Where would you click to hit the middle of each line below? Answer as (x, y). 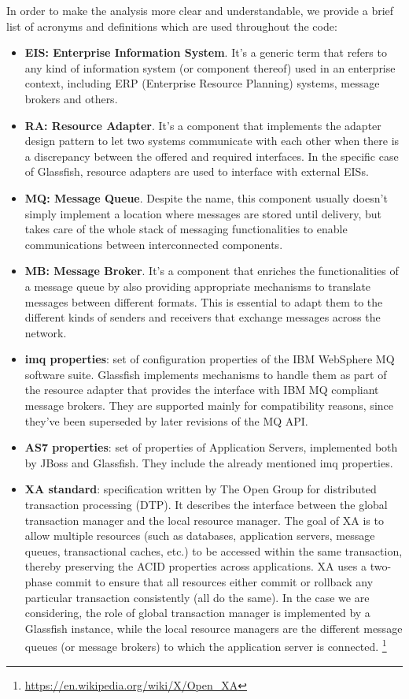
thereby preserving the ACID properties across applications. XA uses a (195, 566)
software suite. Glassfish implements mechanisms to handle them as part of (206, 374)
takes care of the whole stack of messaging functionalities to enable (186, 229)
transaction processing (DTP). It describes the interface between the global (206, 505)
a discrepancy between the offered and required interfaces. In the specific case (212, 156)
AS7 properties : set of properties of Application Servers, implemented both (211, 447)
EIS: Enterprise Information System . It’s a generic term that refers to (206, 52)
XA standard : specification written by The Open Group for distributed (201, 489)
